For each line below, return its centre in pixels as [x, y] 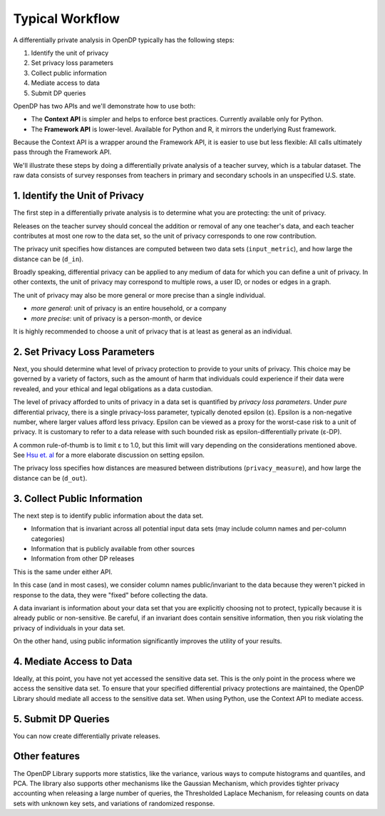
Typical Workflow [67, 19]
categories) [48, 538]
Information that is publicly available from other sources [113, 548]
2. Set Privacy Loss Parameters [84, 352]
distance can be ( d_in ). [48, 259]
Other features [46, 756]
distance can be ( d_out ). [50, 478]
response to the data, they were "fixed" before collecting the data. [111, 595]
